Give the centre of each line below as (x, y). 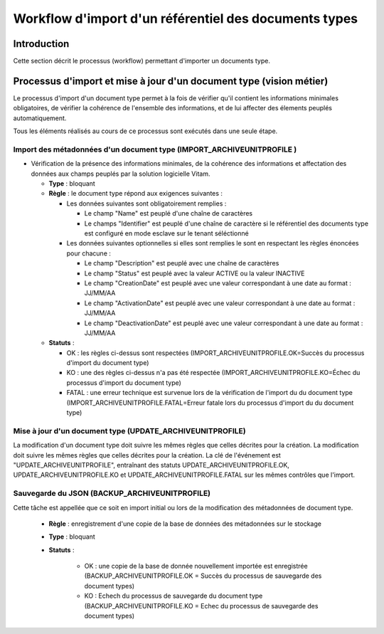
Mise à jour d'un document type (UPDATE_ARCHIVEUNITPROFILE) (129, 430)
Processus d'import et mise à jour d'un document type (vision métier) (171, 81)
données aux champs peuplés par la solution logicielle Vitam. (121, 174)
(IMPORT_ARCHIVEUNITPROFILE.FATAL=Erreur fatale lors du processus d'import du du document (210, 403)
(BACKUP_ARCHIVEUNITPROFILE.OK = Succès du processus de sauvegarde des (203, 576)
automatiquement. (40, 118)
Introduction (41, 44)
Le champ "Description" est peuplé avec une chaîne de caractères (182, 263)
